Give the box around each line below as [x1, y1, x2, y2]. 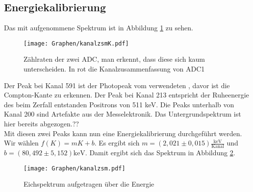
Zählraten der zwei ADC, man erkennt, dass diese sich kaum [24, 54, 205, 64]
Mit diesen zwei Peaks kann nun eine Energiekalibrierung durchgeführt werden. [4, 128, 242, 138]
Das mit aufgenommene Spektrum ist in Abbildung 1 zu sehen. [4, 23, 193, 33]
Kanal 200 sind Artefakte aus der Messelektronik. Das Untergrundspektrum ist [4, 109, 241, 119]
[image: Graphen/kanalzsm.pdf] [24, 165, 126, 172]
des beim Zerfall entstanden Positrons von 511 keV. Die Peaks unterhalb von [4, 99, 234, 109]
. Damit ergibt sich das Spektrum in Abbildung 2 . [85, 147, 235, 158]
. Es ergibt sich [94, 138, 140, 148]
